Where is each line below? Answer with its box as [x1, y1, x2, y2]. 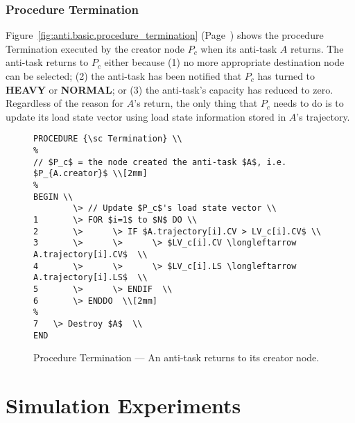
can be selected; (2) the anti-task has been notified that [6, 69, 242, 83]
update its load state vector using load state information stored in [6, 109, 286, 123]
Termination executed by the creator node [6, 41, 184, 55]
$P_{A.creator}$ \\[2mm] [33, 169, 148, 179]
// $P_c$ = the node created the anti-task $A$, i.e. [33, 157, 287, 167]
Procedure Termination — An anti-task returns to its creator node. [33, 350, 320, 365]
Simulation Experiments [6, 390, 241, 419]
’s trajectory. [296, 109, 350, 123]
